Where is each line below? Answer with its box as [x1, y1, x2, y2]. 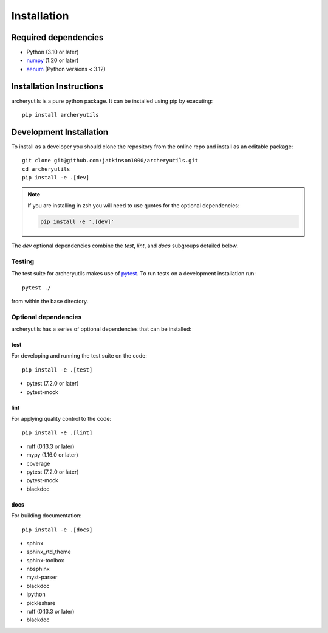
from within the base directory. [11, 297, 88, 305]
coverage [26, 460, 50, 467]
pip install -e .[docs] [22, 526, 93, 533]
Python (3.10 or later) [26, 49, 79, 56]
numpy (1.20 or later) [26, 57, 79, 64]
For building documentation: [11, 512, 82, 519]
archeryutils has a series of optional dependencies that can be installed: [11, 325, 191, 333]
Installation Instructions [11, 81, 104, 91]
